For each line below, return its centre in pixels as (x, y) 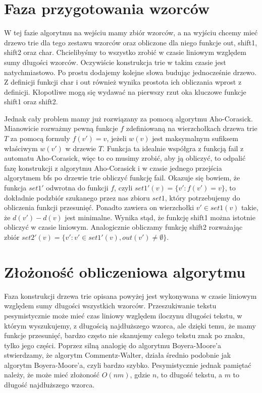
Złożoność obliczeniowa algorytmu (125, 271)
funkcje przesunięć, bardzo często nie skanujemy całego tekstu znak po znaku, (124, 335)
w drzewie (81, 148)
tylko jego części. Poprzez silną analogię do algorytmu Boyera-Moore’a (113, 345)
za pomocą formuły (40, 138)
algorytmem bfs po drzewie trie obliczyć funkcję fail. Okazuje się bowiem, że (122, 178)
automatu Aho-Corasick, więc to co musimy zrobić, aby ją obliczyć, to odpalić (125, 158)
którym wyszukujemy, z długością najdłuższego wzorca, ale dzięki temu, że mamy (130, 325)
